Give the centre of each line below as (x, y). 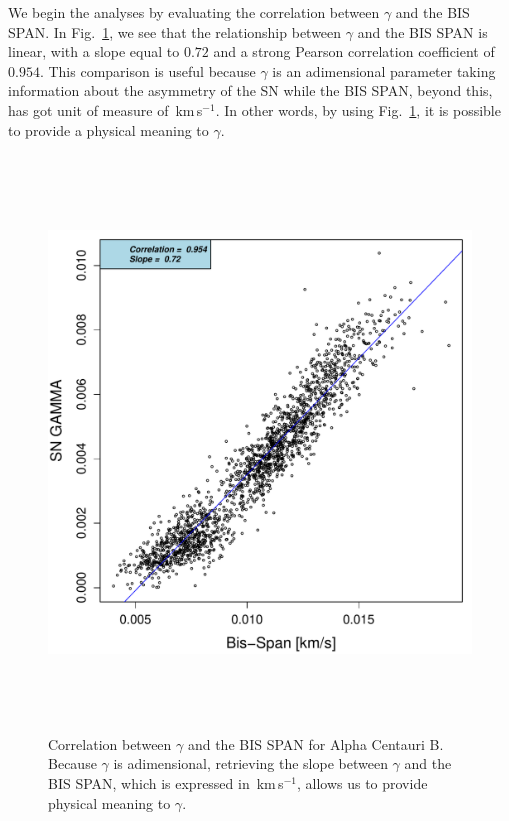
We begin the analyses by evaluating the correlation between (194, 12)
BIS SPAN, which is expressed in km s (166, 782)
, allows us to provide (362, 782)
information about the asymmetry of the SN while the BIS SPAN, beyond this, (250, 90)
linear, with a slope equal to (94, 51)
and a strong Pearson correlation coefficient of (354, 51)
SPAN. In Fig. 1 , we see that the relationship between (175, 31)
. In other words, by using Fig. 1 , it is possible (358, 109)
